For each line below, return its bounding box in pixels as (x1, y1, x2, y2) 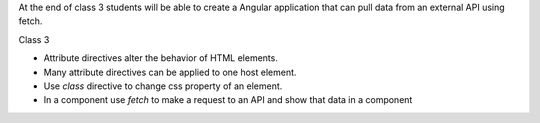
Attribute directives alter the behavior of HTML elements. (43, 52, 279, 64)
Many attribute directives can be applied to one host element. (43, 66, 297, 78)
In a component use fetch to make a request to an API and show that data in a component (43, 94, 413, 106)
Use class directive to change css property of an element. (43, 80, 283, 92)
